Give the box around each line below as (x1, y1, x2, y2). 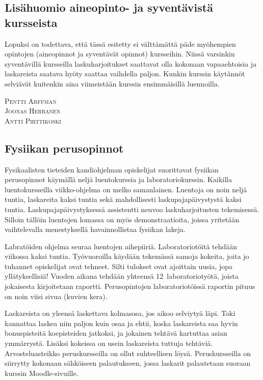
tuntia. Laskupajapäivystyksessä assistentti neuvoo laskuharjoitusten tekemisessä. (5, 203, 259, 214)
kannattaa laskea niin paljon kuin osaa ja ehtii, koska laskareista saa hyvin (5, 317, 238, 328)
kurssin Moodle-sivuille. (5, 367, 78, 378)
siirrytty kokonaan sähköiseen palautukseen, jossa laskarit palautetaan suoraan (5, 358, 251, 368)
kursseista (5, 14, 58, 30)
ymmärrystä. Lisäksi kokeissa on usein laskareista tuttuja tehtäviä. (5, 338, 213, 348)
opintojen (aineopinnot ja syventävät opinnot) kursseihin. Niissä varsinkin (5, 48, 235, 59)
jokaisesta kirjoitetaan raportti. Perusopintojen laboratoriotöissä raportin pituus (5, 281, 255, 291)
